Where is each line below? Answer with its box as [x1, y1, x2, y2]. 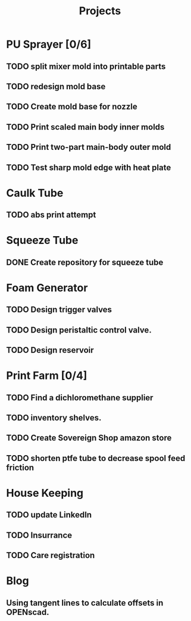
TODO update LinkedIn [6, 510, 92, 520]
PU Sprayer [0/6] [6, 37, 92, 51]
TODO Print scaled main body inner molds [6, 122, 165, 132]
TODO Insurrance [6, 530, 73, 540]
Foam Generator [6, 281, 88, 294]
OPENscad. [6, 607, 49, 617]
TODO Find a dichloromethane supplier [6, 393, 154, 403]
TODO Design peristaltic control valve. [6, 325, 152, 335]
